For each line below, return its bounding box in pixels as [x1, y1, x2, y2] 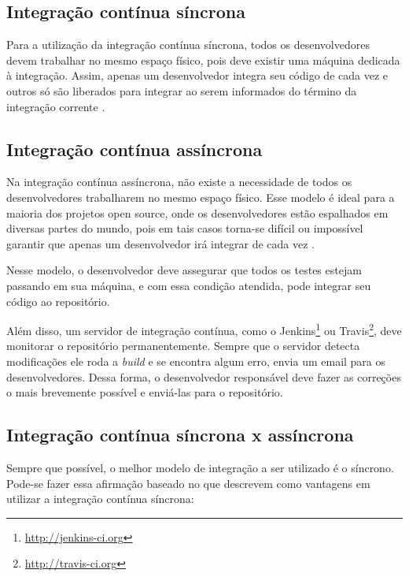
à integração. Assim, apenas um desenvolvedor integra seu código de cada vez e [6, 67, 388, 84]
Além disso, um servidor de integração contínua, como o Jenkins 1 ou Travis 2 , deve [6, 320, 402, 338]
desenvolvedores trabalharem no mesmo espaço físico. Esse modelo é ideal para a [6, 188, 395, 205]
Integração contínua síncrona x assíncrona [6, 423, 354, 447]
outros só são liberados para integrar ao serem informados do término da [6, 82, 357, 99]
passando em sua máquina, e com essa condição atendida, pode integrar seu [6, 277, 371, 293]
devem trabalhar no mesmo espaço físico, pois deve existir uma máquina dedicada [6, 51, 400, 68]
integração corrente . [6, 98, 105, 114]
